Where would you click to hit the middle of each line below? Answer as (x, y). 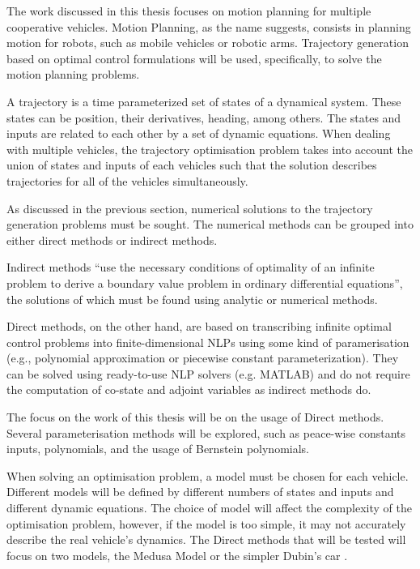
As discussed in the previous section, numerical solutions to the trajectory (190, 208)
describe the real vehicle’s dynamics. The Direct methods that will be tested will (206, 539)
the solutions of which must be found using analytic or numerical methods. (192, 299)
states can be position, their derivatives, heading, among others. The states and (204, 117)
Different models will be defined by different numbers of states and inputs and (200, 492)
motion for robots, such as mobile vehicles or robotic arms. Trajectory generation (208, 43)
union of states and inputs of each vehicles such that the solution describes (192, 165)
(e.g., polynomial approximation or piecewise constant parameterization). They (203, 358)
